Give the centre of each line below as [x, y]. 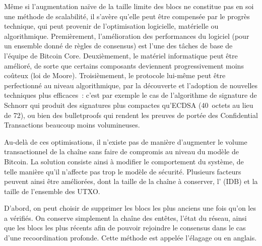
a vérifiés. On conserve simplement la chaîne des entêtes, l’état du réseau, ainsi [125, 218]
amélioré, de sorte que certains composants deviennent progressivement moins [124, 65]
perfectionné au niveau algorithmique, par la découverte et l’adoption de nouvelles [131, 85]
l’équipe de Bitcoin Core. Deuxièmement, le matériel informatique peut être [121, 55]
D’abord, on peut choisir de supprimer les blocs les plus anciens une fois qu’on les [130, 208]
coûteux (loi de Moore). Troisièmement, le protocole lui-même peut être [115, 75]
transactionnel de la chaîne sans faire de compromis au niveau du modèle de [121, 151]
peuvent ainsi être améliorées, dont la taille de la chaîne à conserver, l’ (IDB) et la [131, 181]
